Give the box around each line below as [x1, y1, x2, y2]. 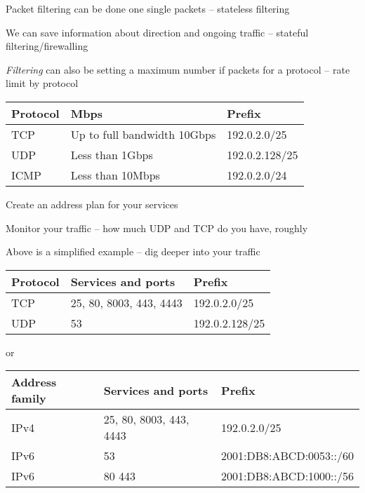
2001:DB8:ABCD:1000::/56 [221, 468, 354, 485]
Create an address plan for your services [6, 196, 178, 211]
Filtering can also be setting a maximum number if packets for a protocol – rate [6, 62, 350, 76]
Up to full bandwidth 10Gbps [70, 126, 216, 142]
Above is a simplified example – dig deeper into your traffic [6, 244, 260, 259]
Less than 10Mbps [70, 166, 160, 183]
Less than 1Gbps [70, 146, 153, 163]
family [11, 390, 46, 407]
